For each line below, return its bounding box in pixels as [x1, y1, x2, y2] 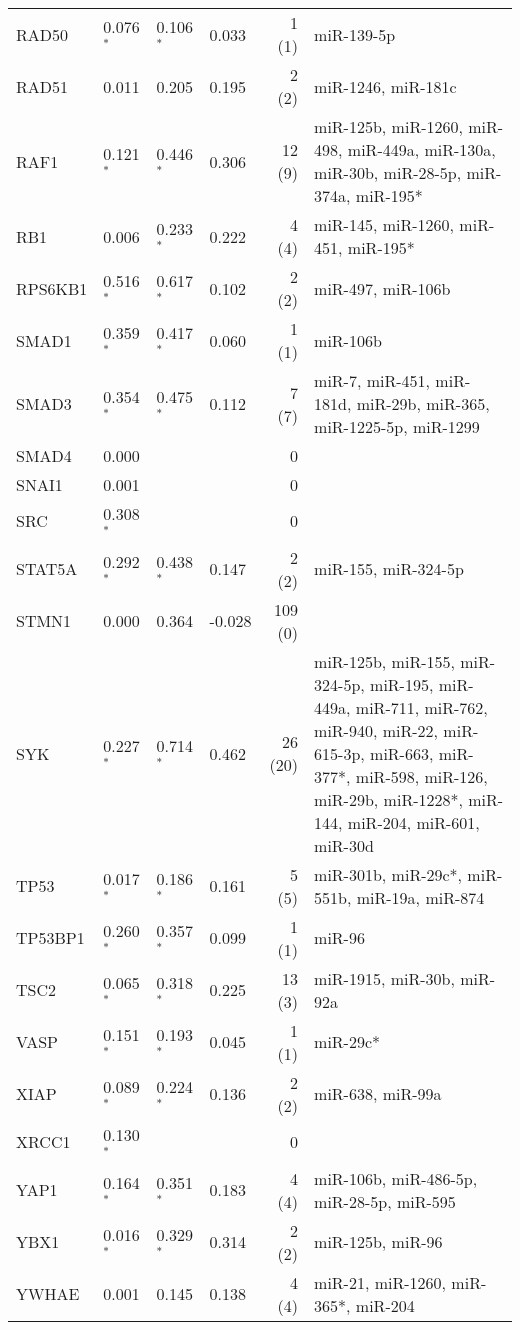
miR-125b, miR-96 [314, 1230, 443, 1254]
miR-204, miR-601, [347, 810, 480, 834]
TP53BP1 [16, 926, 85, 950]
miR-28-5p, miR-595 [314, 1189, 456, 1213]
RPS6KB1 [16, 276, 88, 300]
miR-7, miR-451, [314, 369, 431, 392]
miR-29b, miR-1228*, [314, 787, 463, 811]
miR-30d [314, 833, 374, 857]
